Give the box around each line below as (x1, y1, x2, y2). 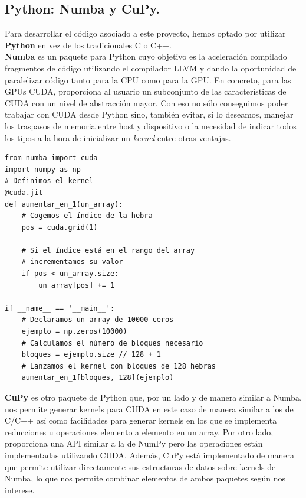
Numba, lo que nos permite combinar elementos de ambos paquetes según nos (5, 472, 286, 484)
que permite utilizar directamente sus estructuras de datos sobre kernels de (5, 460, 276, 473)
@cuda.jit (5, 188, 43, 197)
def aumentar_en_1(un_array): (5, 200, 123, 209)
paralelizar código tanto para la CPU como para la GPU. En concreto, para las (5, 73, 291, 86)
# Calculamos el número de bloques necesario (21, 338, 203, 347)
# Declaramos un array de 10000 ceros (21, 315, 174, 324)
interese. (5, 483, 35, 496)
